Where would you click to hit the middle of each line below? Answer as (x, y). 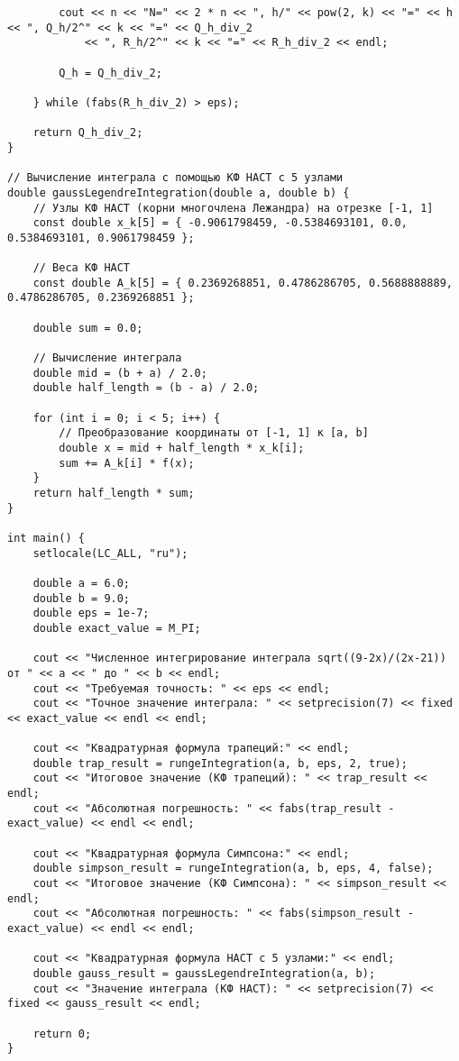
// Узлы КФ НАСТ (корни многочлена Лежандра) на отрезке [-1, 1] (233, 208)
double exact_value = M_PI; (117, 628)
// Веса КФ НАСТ (82, 268)
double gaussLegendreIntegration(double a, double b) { (179, 192)
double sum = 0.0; (88, 328)
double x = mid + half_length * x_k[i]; (182, 448)
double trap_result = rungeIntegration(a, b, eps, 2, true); (220, 763)
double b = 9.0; (82, 598)
